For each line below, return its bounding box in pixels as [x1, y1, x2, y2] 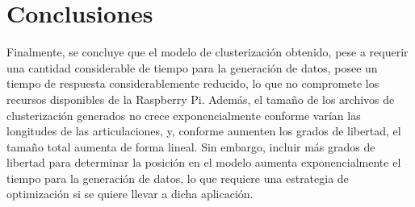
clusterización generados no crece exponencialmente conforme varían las [6, 106, 361, 123]
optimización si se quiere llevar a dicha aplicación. [6, 185, 254, 202]
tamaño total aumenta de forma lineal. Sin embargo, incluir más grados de [6, 138, 375, 155]
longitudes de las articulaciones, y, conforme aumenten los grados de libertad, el [6, 122, 401, 139]
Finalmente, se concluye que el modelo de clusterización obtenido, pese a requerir [6, 43, 409, 60]
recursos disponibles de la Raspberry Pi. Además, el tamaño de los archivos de [6, 90, 395, 107]
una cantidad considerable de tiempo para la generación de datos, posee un [6, 59, 378, 76]
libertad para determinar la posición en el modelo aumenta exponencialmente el [6, 154, 401, 171]
